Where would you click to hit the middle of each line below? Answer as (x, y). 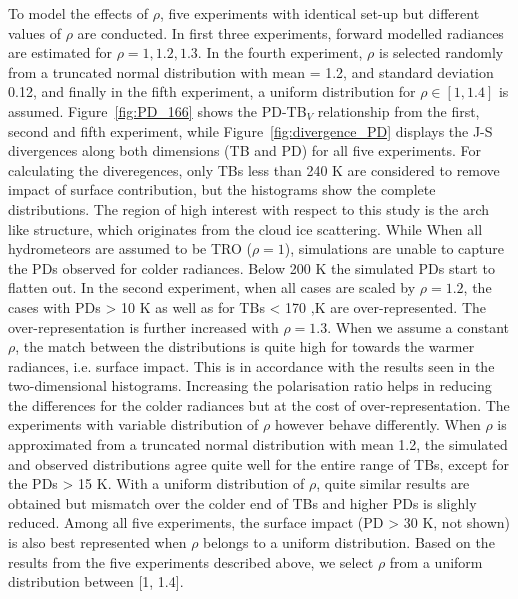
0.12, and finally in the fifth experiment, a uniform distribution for (212, 91)
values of (34, 32)
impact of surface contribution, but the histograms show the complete (222, 189)
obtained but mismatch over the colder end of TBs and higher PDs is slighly (242, 502)
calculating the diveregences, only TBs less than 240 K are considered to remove (254, 169)
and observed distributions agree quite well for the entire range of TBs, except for (258, 463)
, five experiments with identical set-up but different (319, 13)
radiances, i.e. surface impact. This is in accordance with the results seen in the (251, 365)
